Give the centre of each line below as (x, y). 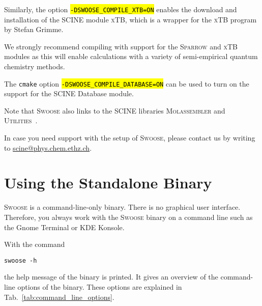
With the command (35, 244)
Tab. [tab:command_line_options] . (59, 297)
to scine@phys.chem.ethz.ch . (48, 147)
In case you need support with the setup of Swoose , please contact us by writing (130, 138)
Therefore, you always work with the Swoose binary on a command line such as (128, 217)
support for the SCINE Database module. (69, 93)
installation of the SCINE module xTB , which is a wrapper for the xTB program (130, 19)
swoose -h (21, 260)
